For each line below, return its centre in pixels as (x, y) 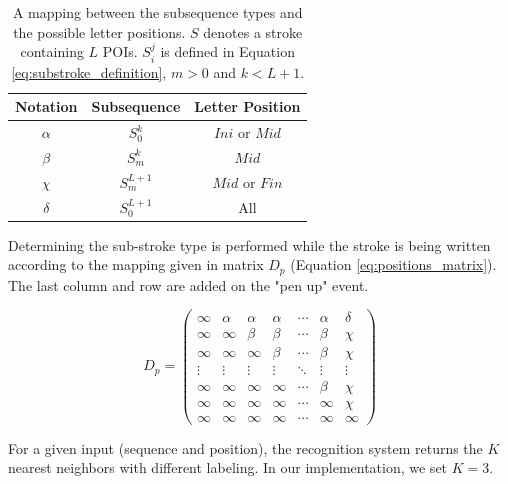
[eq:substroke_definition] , (89, 71)
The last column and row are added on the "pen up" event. (188, 284)
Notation (46, 106)
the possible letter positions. (99, 31)
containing (52, 51)
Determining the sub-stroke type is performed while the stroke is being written (249, 244)
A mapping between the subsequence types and (157, 12)
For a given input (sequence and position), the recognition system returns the (245, 447)
